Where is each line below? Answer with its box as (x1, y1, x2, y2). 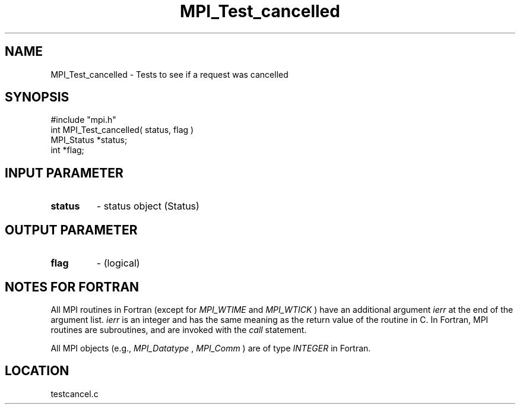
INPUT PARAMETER (5, 165, 123, 180)
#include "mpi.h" (50, 115, 116, 125)
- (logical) (96, 257, 140, 270)
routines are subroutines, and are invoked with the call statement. (50, 324, 307, 335)
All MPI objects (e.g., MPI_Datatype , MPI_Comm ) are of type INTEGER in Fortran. (50, 343, 371, 353)
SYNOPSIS (5, 90, 69, 105)
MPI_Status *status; (50, 135, 128, 145)
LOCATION (5, 363, 69, 379)
